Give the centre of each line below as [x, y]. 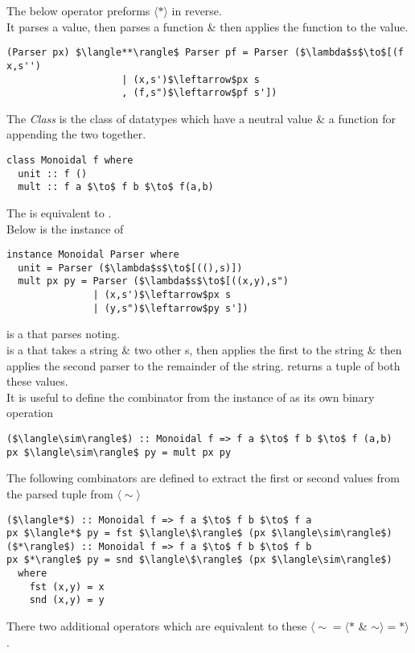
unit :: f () [53, 174]
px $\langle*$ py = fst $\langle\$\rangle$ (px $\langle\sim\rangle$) [199, 533]
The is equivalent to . [59, 212]
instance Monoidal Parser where [93, 255]
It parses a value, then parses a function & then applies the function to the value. [207, 26]
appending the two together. [76, 134]
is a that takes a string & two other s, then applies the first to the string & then [204, 350]
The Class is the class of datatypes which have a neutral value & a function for [201, 118]
